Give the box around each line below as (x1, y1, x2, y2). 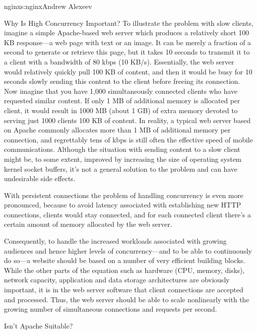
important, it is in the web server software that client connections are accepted (4, 284, 244, 295)
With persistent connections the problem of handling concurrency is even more (4, 190, 244, 200)
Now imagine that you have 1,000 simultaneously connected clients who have (4, 85, 238, 96)
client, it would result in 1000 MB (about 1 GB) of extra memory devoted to (4, 105, 238, 115)
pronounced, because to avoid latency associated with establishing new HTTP (4, 200, 241, 210)
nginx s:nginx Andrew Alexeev (4, 1, 92, 11)
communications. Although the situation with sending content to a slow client (4, 144, 241, 154)
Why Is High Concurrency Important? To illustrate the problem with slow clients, (4, 17, 254, 28)
